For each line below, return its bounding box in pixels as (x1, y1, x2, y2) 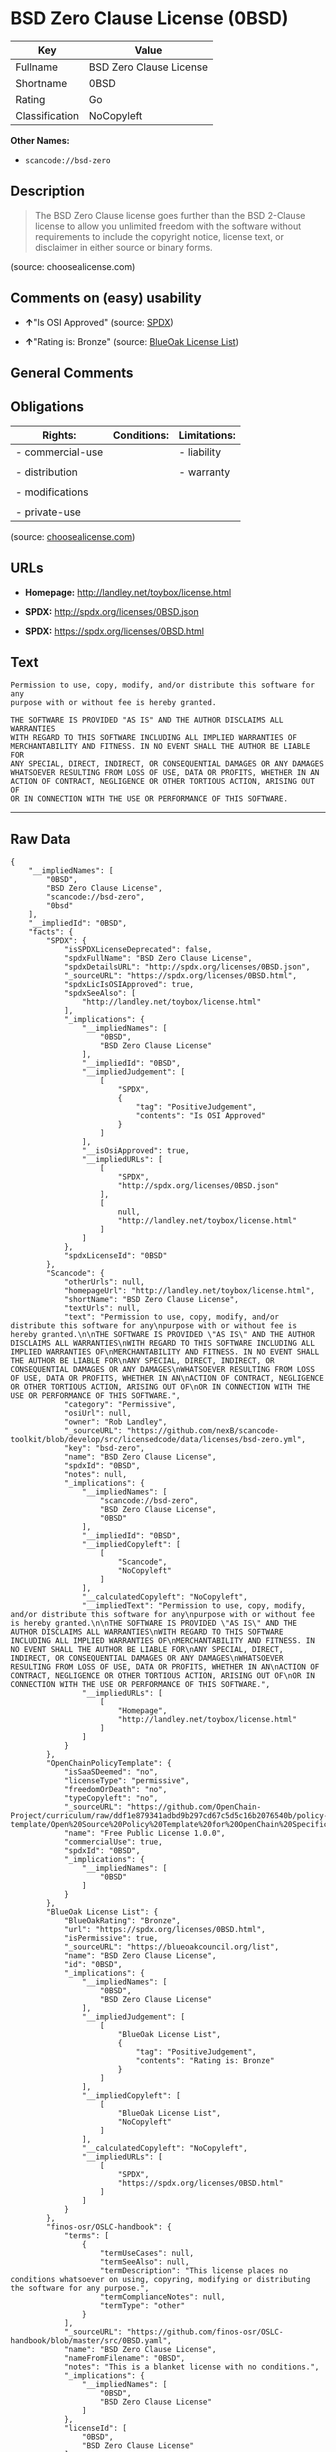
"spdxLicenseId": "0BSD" (63, 1251, 168, 1261)
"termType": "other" (99, 2301, 186, 2311)
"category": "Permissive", (63, 1400, 177, 1410)
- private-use (15, 505, 82, 519)
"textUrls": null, (63, 1303, 141, 1314)
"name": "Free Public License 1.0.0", (63, 1828, 226, 1839)
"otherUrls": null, (63, 1277, 145, 1287)
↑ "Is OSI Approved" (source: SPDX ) (24, 316, 174, 328)
